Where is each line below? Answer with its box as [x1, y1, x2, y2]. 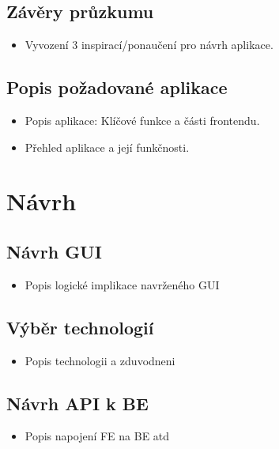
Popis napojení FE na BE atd [25, 428, 170, 444]
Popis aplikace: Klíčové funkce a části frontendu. [25, 112, 260, 128]
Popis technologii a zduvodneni [25, 352, 175, 368]
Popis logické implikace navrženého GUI [25, 276, 220, 292]
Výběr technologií [6, 315, 154, 339]
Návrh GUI [6, 239, 102, 263]
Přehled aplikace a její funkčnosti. [25, 138, 190, 155]
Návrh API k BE [6, 391, 149, 415]
